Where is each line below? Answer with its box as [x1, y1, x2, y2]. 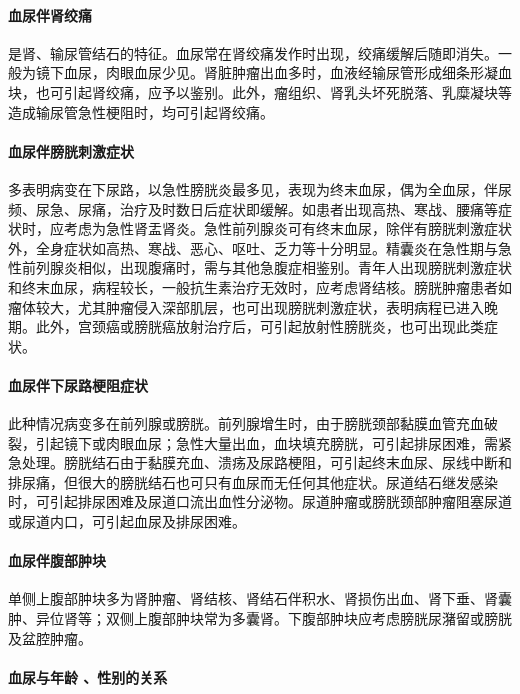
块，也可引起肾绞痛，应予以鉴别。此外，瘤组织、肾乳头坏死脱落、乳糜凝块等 [8, 81, 512, 102]
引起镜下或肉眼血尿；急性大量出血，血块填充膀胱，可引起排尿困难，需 [35, 432, 498, 453]
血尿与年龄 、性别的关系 [8, 666, 168, 687]
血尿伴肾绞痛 [8, 4, 92, 25]
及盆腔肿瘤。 [8, 627, 92, 648]
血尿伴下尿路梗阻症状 [8, 374, 148, 395]
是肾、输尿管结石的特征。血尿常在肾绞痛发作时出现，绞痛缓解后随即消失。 [8, 42, 498, 63]
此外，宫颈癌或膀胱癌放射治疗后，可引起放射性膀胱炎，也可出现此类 [35, 316, 484, 337]
